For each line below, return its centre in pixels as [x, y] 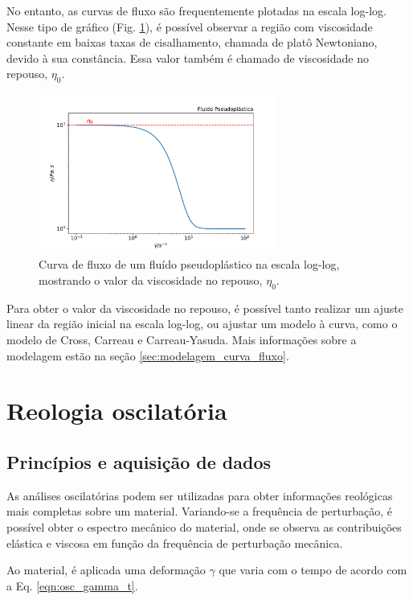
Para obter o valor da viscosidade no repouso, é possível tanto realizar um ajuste [205, 308]
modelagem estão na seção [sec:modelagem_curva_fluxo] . [148, 355]
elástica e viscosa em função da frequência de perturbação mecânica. [175, 542]
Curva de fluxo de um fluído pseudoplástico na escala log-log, [189, 264]
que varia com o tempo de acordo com [313, 570]
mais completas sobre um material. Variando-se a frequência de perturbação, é [200, 511]
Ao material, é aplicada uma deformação [106, 570]
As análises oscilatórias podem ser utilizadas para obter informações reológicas [200, 495]
